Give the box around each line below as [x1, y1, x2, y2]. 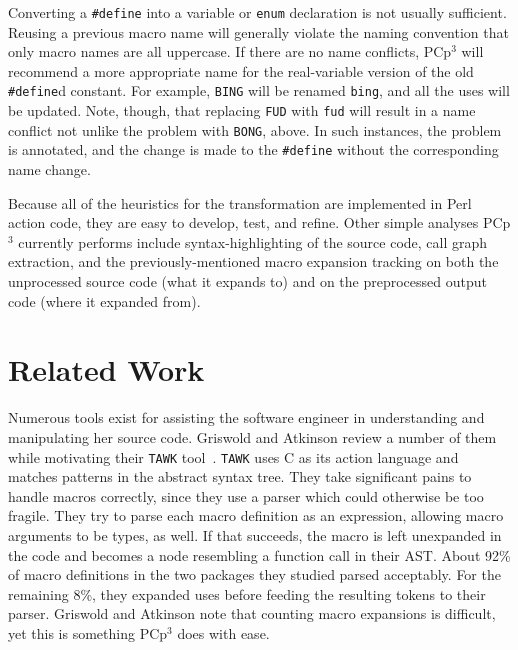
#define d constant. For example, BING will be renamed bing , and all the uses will [8, 80, 510, 101]
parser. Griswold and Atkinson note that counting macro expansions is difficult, [8, 603, 496, 624]
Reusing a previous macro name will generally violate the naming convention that [8, 21, 509, 42]
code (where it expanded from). [8, 290, 201, 311]
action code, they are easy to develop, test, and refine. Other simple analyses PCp [8, 212, 511, 233]
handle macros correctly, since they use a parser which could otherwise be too [8, 485, 484, 506]
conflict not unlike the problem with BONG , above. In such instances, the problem [8, 119, 502, 140]
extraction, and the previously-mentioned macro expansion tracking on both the [8, 251, 499, 272]
